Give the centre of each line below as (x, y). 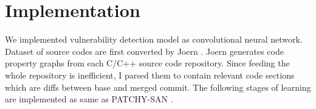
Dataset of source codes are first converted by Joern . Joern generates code (144, 51)
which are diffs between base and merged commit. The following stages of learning (158, 87)
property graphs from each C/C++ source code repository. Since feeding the (147, 63)
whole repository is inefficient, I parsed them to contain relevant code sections (150, 75)
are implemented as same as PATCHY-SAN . (89, 99)
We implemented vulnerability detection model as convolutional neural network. (154, 39)
